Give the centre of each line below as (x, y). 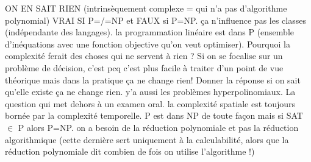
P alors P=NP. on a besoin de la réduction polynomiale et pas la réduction (158, 127)
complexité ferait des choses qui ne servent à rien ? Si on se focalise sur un (144, 56)
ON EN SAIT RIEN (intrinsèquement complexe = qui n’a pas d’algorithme (146, 8)
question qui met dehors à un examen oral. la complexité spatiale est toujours (150, 103)
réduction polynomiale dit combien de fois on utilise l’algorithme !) (130, 151)
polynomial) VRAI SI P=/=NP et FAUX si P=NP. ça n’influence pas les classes (155, 20)
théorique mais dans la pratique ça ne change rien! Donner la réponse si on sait (153, 79)
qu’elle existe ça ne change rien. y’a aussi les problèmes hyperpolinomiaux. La (150, 92)
